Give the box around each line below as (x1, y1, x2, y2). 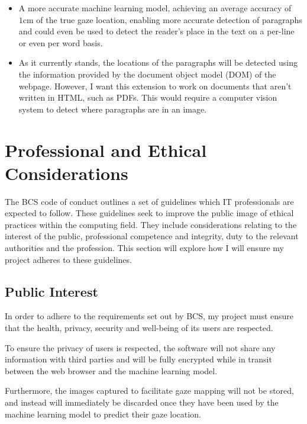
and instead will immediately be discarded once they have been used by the (5, 396, 279, 408)
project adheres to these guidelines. (5, 253, 132, 265)
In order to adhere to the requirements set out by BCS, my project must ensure (5, 310, 294, 322)
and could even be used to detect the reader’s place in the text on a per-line (18, 25, 295, 37)
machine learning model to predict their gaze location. (5, 407, 201, 420)
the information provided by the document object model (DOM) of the (18, 68, 276, 80)
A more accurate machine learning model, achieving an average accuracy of (18, 2, 292, 14)
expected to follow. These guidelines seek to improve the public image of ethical (5, 207, 294, 219)
